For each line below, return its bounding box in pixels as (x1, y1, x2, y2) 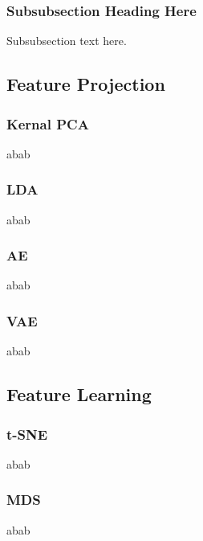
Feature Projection (6, 72, 165, 96)
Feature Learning (6, 382, 152, 407)
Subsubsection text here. (6, 32, 127, 49)
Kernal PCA (6, 113, 89, 133)
